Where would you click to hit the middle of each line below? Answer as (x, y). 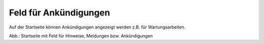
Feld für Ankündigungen (59, 13)
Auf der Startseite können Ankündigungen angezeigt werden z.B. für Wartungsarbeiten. (97, 27)
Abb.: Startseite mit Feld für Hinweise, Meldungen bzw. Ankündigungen (81, 36)
